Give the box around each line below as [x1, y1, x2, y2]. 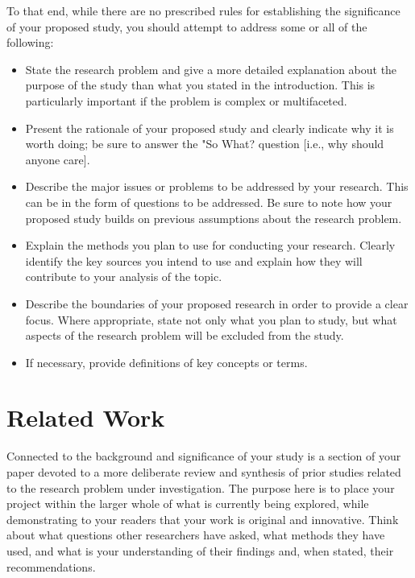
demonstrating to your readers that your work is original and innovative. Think [6, 510, 399, 527]
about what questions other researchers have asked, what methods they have [6, 526, 385, 543]
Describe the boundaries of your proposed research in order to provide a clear [25, 295, 409, 312]
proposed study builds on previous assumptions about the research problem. [25, 209, 402, 226]
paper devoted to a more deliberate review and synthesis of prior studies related [6, 464, 401, 480]
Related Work [6, 401, 165, 434]
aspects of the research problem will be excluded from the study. [25, 327, 344, 344]
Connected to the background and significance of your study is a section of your [6, 448, 401, 464]
